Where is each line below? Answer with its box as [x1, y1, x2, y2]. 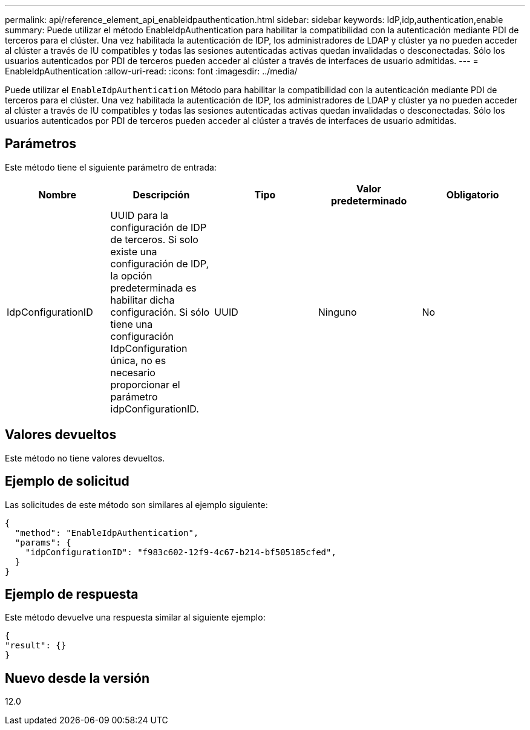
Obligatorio [446, 188, 499, 201]
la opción [110, 269, 152, 282]
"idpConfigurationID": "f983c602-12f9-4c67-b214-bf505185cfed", [25, 547, 336, 557]
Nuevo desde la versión [5, 670, 150, 686]
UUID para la [110, 209, 169, 221]
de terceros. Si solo [110, 233, 198, 246]
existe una [110, 245, 157, 258]
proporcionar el [110, 378, 180, 391]
